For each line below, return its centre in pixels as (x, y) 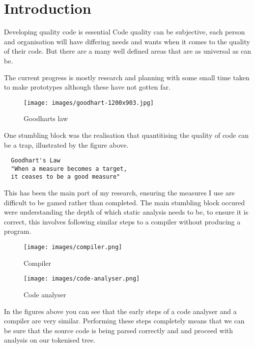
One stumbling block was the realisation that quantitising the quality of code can (127, 135)
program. (18, 231)
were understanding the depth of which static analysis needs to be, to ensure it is (126, 212)
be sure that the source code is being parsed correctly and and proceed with (119, 330)
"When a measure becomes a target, (69, 169)
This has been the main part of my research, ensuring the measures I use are (119, 193)
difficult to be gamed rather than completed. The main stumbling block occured (125, 202)
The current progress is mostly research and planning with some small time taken (127, 77)
